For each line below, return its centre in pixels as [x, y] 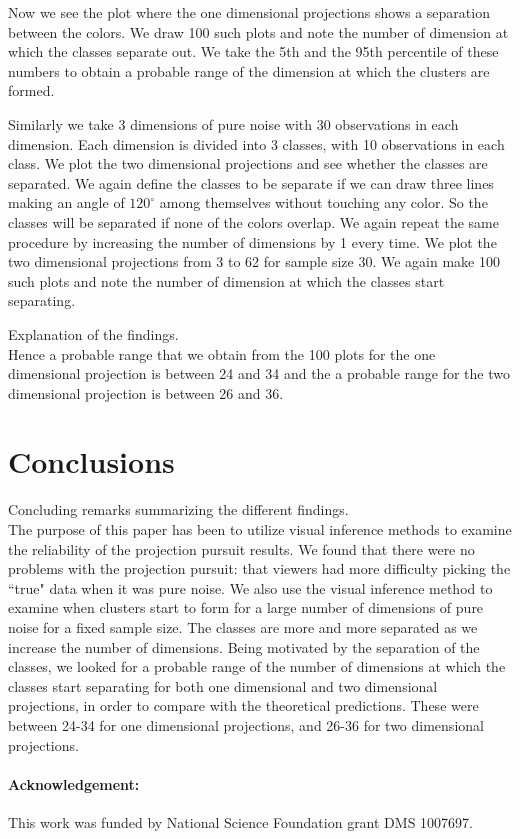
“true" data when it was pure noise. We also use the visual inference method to [250, 587]
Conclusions [91, 461]
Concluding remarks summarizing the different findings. [178, 509]
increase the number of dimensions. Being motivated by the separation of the [244, 646]
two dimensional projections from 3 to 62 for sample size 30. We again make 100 [254, 261]
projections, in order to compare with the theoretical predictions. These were [243, 705]
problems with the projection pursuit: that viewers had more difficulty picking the [259, 568]
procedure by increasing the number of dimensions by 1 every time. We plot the [252, 241]
